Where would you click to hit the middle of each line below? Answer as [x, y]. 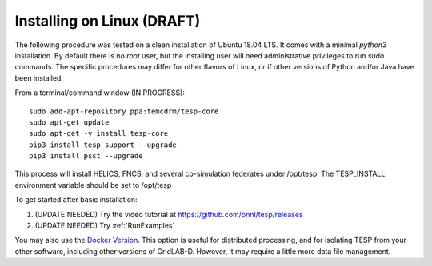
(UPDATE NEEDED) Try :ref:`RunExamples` [105, 226]
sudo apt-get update [69, 122]
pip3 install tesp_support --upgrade [103, 145]
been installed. [39, 78]
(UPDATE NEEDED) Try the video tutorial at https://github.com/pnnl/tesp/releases [169, 214]
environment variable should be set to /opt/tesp [93, 185]
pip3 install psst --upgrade [86, 156]
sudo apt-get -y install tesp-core [99, 133]
